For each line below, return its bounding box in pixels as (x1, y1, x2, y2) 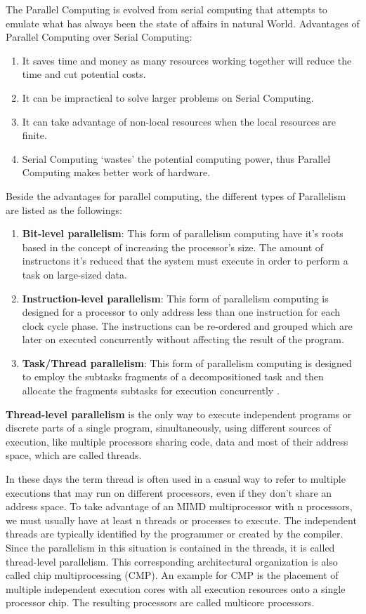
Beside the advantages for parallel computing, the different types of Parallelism (6, 188, 346, 203)
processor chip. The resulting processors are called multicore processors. (6, 595, 315, 610)
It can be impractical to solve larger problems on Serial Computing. (22, 90, 314, 105)
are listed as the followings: (6, 202, 122, 217)
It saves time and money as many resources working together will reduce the (22, 53, 352, 67)
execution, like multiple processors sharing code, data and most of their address (6, 434, 348, 448)
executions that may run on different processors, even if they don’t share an (6, 485, 332, 500)
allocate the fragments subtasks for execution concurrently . (22, 383, 280, 398)
